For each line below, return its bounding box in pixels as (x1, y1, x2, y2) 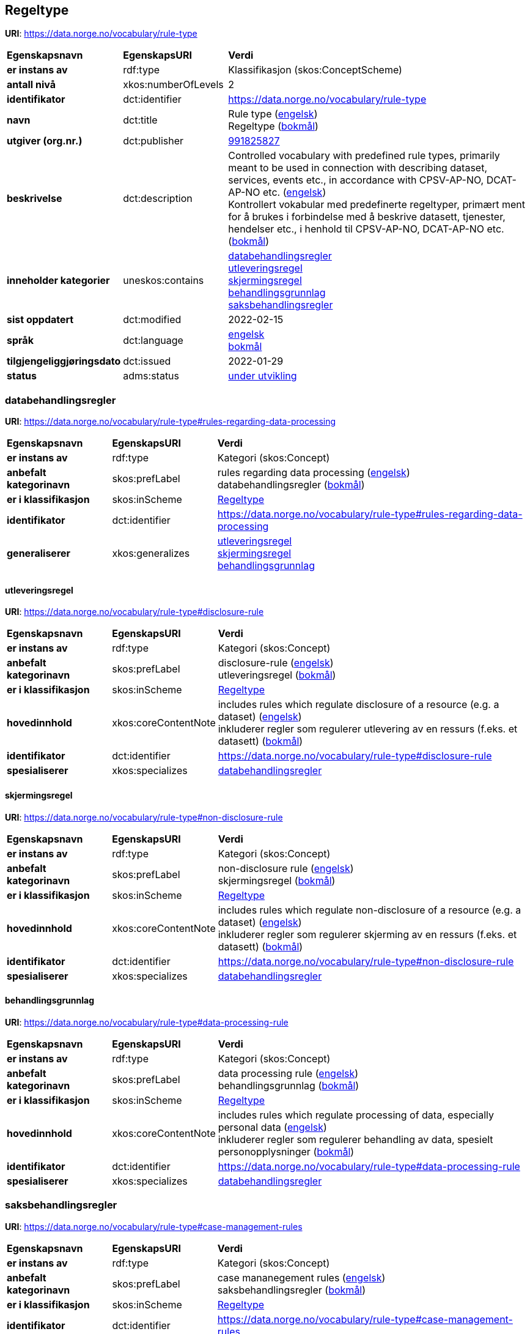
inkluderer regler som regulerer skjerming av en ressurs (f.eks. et (218, 928, 517, 941)
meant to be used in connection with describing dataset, (228, 162, 487, 174)
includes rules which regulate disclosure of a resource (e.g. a (218, 698, 499, 711)
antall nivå (7, 78, 56, 91)
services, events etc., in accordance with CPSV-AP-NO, (228, 174, 484, 187)
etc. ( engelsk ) (263, 186, 326, 199)
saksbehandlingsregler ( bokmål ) (217, 1283, 366, 1296)
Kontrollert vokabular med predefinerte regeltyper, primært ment (228, 198, 525, 211)
